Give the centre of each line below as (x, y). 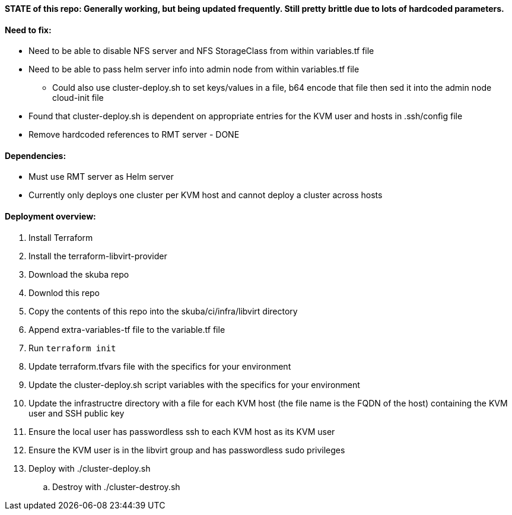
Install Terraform (61, 237)
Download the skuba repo (79, 274)
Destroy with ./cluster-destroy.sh (116, 487)
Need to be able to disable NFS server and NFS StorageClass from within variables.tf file (201, 51)
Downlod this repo (64, 293)
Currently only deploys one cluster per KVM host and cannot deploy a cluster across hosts (206, 195)
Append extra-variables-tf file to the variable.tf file (127, 329)
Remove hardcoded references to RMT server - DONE (134, 135)
